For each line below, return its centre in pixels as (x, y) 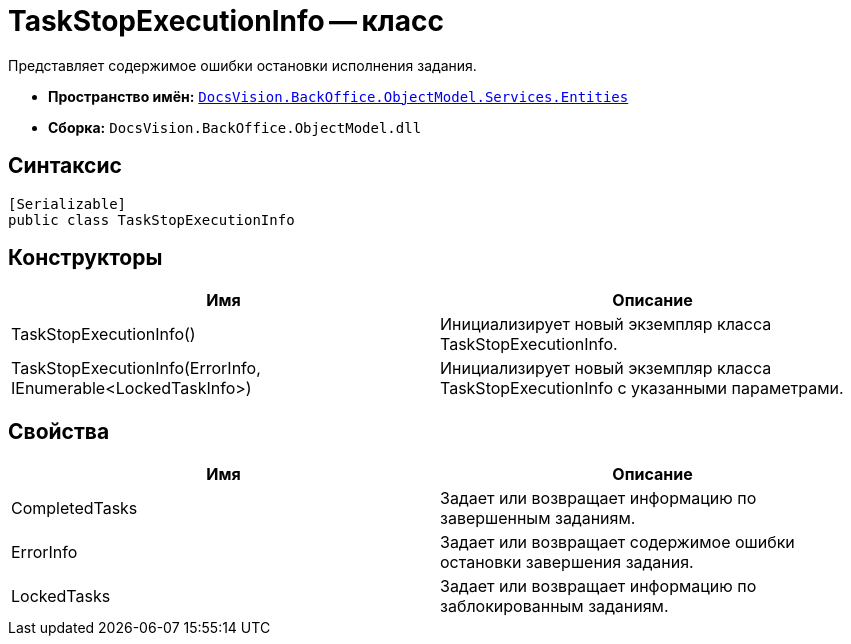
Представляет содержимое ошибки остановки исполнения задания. (242, 65)
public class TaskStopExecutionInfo (151, 219)
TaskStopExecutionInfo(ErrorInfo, (136, 368)
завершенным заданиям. (538, 518)
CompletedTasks (74, 508)
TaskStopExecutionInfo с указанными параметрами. (642, 388)
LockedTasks (61, 596)
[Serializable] (67, 203)
